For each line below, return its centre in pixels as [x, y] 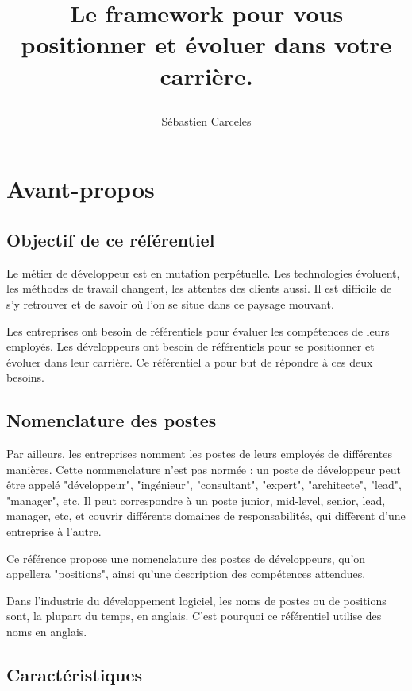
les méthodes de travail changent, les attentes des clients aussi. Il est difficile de [199, 288]
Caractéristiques [75, 675]
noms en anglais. [47, 632]
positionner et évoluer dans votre [206, 44]
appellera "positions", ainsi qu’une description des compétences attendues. [186, 574]
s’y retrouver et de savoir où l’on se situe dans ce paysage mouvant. [170, 303]
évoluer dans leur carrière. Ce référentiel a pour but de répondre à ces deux [190, 361]
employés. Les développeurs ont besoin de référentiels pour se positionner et [191, 346]
